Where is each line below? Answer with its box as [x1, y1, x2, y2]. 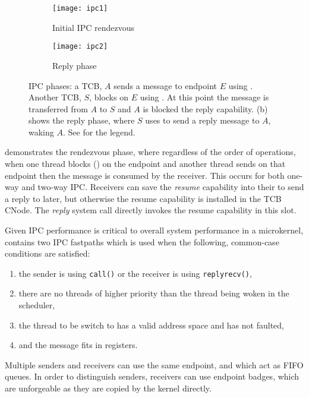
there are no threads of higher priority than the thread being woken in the [18, 287, 289, 299]
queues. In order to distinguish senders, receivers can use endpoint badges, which [5, 370, 299, 383]
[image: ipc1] [52, 4, 108, 12]
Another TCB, [29, 91, 81, 103]
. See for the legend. [62, 125, 135, 138]
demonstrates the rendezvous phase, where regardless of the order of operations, [5, 146, 296, 158]
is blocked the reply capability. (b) [143, 102, 268, 115]
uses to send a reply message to [145, 114, 260, 127]
